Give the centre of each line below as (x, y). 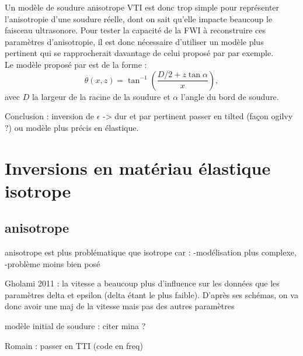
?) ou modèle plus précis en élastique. (72, 127)
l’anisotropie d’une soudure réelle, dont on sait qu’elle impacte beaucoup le (139, 18)
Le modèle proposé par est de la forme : (76, 64)
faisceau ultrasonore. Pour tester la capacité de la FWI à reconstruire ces (135, 30)
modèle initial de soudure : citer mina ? (75, 326)
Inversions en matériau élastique (138, 167)
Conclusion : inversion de (50, 116)
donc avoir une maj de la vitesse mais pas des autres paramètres (120, 306)
